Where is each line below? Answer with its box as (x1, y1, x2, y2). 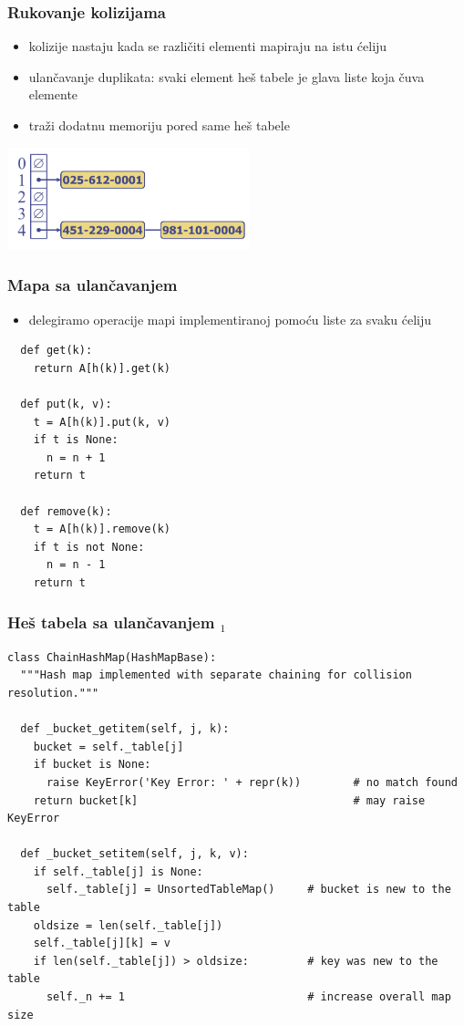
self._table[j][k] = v (33, 937, 170, 950)
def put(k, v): (20, 398, 112, 410)
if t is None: (33, 433, 119, 447)
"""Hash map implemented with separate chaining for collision (20, 668, 412, 682)
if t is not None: (33, 540, 145, 554)
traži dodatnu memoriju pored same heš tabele (28, 116, 290, 134)
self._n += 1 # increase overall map (46, 990, 451, 1004)
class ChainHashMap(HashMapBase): (7, 650, 217, 664)
